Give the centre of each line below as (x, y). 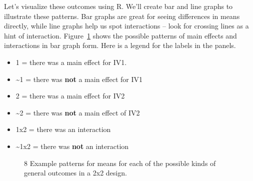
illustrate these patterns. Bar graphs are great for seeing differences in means (122, 16)
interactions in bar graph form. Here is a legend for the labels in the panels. (120, 45)
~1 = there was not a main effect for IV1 (79, 79)
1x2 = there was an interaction (63, 129)
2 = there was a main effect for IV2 (70, 96)
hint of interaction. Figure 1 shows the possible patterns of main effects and (120, 35)
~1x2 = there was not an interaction (72, 146)
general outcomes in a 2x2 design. (75, 173)
